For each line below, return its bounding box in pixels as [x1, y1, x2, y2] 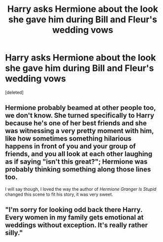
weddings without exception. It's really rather [5, 221, 148, 230]
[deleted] [5, 89, 24, 95]
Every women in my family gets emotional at [5, 213, 144, 222]
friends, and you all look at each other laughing [5, 150, 153, 158]
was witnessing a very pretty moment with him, [5, 127, 154, 135]
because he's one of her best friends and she [5, 119, 147, 128]
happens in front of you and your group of [5, 142, 136, 151]
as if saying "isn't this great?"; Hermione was [5, 158, 148, 166]
